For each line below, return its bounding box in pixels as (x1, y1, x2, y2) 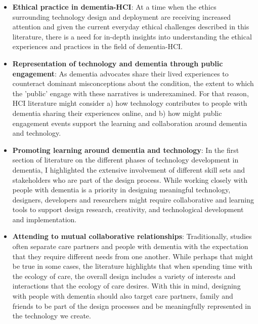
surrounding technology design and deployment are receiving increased (12, 11, 231, 22)
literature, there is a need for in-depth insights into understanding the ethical (12, 31, 252, 42)
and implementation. (12, 214, 77, 224)
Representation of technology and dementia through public (12, 58, 223, 68)
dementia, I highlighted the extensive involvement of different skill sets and (12, 164, 245, 175)
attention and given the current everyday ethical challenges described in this (12, 21, 249, 32)
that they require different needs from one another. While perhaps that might (12, 251, 253, 261)
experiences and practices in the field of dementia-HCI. (12, 41, 183, 52)
